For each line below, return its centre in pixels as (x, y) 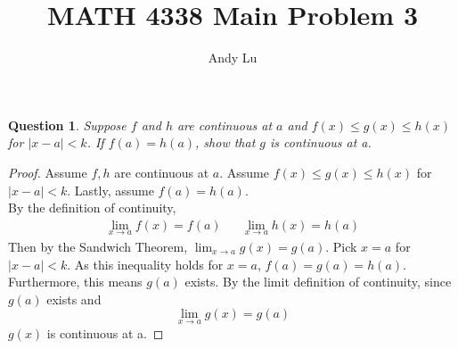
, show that (225, 142)
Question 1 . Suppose (67, 125)
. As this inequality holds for (145, 264)
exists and (74, 299)
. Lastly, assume (110, 190)
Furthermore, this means (75, 282)
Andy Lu (233, 58)
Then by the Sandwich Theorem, (98, 246)
